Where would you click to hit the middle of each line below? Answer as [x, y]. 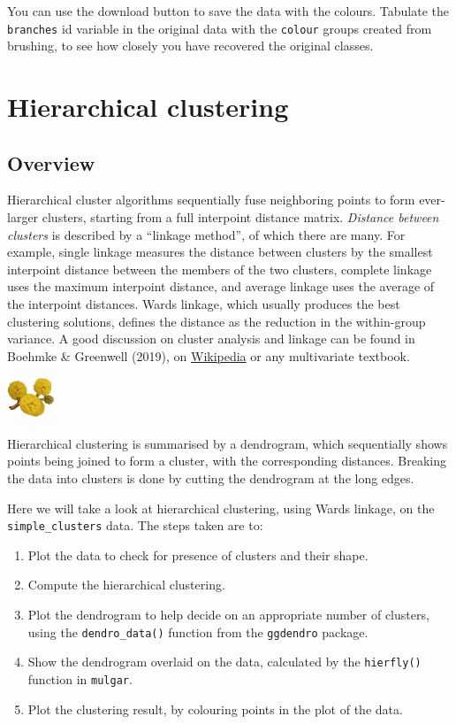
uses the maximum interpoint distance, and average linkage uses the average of [221, 286]
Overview [51, 162]
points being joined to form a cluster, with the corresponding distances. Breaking [227, 461]
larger [23, 217]
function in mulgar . [80, 678]
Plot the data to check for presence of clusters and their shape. [198, 555]
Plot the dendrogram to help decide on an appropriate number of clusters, [228, 614]
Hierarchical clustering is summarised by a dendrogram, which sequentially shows [228, 443]
